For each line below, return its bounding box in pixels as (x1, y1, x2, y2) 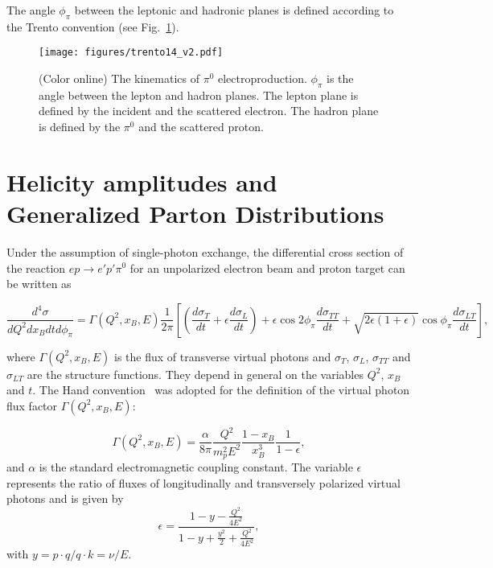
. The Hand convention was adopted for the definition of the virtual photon (32, 381, 410, 398)
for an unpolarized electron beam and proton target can (129, 259, 405, 276)
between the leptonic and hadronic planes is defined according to (74, 2, 394, 18)
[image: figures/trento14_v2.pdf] (39, 47, 224, 59)
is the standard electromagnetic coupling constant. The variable (39, 459, 353, 475)
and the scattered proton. (138, 118, 264, 135)
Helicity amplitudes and (6, 165, 277, 198)
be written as (6, 275, 72, 292)
